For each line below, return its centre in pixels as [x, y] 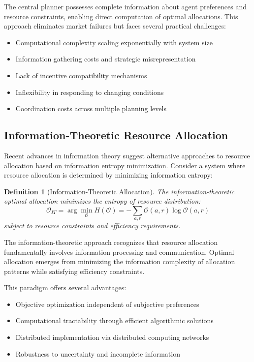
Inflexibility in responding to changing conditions [90, 92]
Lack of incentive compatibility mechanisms [81, 75]
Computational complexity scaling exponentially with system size [114, 42]
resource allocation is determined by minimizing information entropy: [108, 175]
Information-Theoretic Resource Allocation [116, 135]
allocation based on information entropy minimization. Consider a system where [125, 165]
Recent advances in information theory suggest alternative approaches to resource [127, 155]
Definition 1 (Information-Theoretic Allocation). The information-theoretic [119, 191]
